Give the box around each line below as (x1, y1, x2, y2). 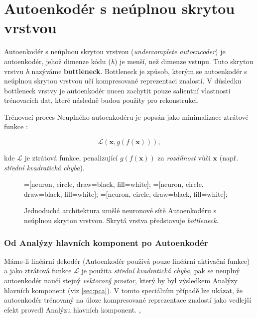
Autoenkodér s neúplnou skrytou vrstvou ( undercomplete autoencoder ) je (4, 46, 226, 57)
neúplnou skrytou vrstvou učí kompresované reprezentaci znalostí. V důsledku (4, 76, 242, 86)
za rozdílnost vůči (157, 153, 211, 163)
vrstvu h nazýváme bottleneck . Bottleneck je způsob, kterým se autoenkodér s (4, 66, 247, 76)
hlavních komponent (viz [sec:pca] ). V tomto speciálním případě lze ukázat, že (4, 285, 243, 295)
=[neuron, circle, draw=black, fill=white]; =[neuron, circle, (24, 179, 204, 189)
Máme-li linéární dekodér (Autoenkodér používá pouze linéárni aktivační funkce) (4, 255, 250, 266)
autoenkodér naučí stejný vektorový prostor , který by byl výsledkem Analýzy (4, 275, 238, 286)
